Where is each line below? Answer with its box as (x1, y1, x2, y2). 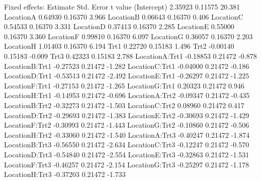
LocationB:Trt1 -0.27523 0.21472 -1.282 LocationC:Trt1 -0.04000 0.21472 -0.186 (4, 60, 249, 71)
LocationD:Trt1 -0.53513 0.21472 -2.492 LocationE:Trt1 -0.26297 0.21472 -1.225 (4, 70, 249, 81)
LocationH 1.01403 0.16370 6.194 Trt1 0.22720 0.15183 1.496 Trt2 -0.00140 (4, 41, 234, 51)
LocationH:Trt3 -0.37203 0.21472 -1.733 (4, 169, 126, 179)
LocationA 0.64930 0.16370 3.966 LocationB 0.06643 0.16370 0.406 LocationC (4, 11, 243, 22)
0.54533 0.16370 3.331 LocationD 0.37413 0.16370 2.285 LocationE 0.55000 (4, 21, 234, 32)
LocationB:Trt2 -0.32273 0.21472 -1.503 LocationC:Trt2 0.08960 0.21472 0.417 (4, 100, 244, 110)
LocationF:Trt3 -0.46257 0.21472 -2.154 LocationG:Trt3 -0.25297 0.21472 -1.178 (4, 159, 249, 169)
